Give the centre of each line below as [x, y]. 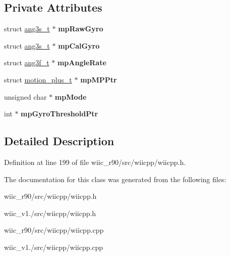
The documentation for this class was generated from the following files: [115, 179]
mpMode [71, 96]
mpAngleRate [82, 62]
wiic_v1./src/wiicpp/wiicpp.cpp [54, 247]
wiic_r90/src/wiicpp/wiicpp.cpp [54, 230]
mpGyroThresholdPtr [60, 114]
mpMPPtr [99, 79]
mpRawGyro [81, 29]
